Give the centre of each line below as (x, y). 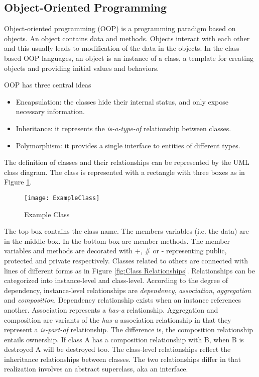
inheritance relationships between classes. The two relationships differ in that (123, 359)
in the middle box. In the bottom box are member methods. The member (117, 241)
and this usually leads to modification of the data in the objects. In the (113, 48)
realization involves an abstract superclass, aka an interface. (96, 369)
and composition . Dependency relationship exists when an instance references (123, 300)
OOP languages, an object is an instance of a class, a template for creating (138, 58)
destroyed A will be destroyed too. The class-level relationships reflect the (117, 349)
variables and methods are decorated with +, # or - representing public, (115, 251)
